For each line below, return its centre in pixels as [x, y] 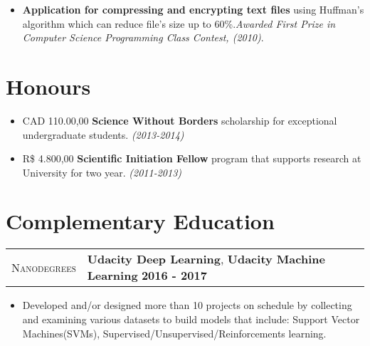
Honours [48, 86]
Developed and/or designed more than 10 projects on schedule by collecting [187, 305]
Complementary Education [140, 221]
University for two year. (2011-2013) [102, 172]
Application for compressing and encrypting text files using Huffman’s [193, 9]
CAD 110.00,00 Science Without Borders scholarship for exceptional [180, 120]
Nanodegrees [44, 267]
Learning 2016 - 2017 [147, 276]
